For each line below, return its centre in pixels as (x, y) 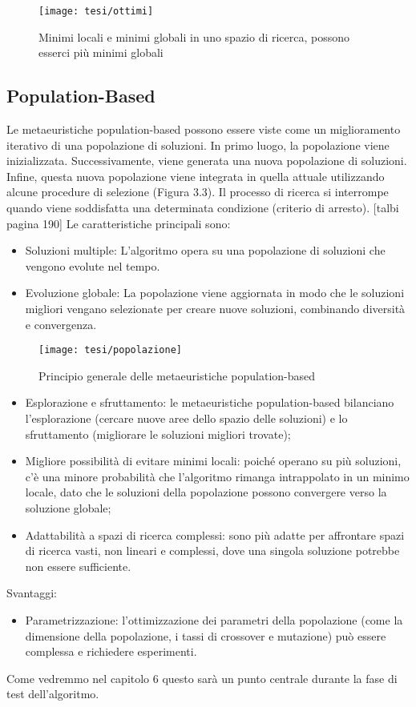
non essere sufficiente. (78, 566)
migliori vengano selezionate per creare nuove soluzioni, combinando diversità (215, 308)
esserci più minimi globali (101, 52)
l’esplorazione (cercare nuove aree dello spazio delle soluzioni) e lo (186, 418)
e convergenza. (61, 324)
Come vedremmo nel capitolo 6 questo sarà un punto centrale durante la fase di (202, 678)
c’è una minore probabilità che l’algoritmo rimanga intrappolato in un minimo (217, 476)
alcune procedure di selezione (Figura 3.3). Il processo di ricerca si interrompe (198, 192)
